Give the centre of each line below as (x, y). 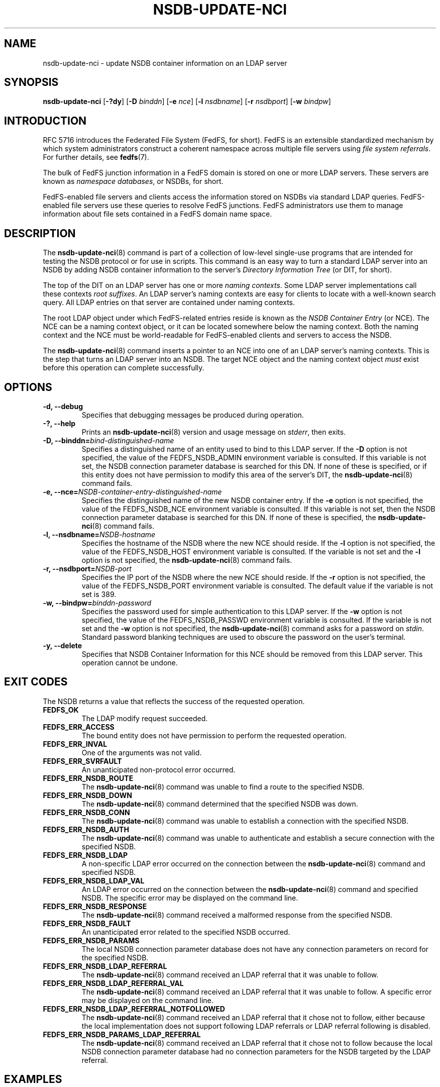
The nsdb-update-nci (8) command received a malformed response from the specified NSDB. (237, 915)
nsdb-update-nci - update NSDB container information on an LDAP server (165, 63)
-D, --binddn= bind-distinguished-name (108, 440)
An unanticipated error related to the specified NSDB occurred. (186, 932)
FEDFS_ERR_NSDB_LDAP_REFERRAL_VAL (113, 983)
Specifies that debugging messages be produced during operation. (193, 415)
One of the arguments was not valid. (142, 752)
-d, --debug (63, 406)
